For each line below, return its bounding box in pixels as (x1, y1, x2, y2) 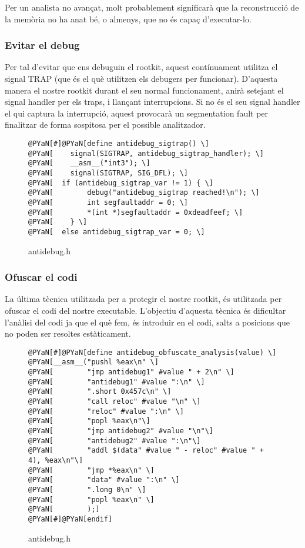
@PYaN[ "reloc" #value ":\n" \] (28, 407, 184, 416)
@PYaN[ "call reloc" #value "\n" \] (28, 397, 201, 406)
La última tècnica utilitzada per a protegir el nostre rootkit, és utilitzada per (5, 293, 282, 305)
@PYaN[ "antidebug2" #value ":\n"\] (28, 436, 201, 445)
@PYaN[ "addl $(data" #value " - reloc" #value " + (28, 446, 264, 455)
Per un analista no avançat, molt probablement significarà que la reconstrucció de (5, 1, 299, 13)
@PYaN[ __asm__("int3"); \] (28, 159, 150, 168)
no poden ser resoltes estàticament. (5, 327, 131, 340)
